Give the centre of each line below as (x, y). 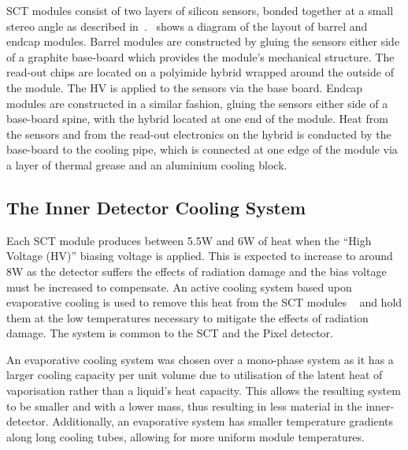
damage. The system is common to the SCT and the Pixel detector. (170, 333)
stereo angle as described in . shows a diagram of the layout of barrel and (187, 26)
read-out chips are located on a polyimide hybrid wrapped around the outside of (200, 72)
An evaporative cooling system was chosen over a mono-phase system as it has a (200, 359)
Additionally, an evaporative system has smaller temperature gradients (223, 421)
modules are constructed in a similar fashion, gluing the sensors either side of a (197, 103)
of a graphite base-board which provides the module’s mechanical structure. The (200, 56)
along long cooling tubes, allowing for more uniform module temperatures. (185, 436)
